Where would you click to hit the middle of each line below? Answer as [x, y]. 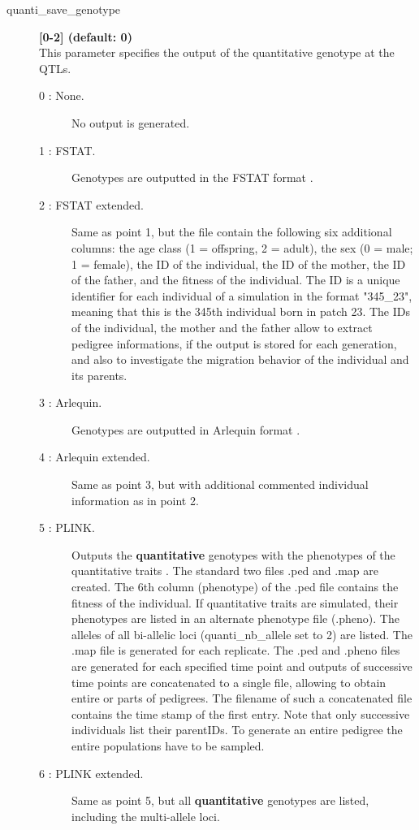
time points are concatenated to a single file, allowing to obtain [229, 682]
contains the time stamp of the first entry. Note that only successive [241, 713]
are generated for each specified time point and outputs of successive [242, 666]
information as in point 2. [135, 500]
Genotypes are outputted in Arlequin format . [186, 429]
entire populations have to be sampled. [168, 745]
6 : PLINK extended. [91, 773]
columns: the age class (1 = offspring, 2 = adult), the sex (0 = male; [242, 247]
